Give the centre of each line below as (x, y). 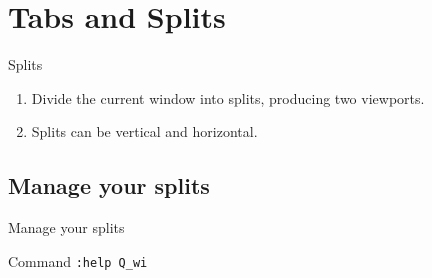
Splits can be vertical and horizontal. (144, 131)
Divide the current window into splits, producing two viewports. (228, 97)
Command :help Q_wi (78, 260)
